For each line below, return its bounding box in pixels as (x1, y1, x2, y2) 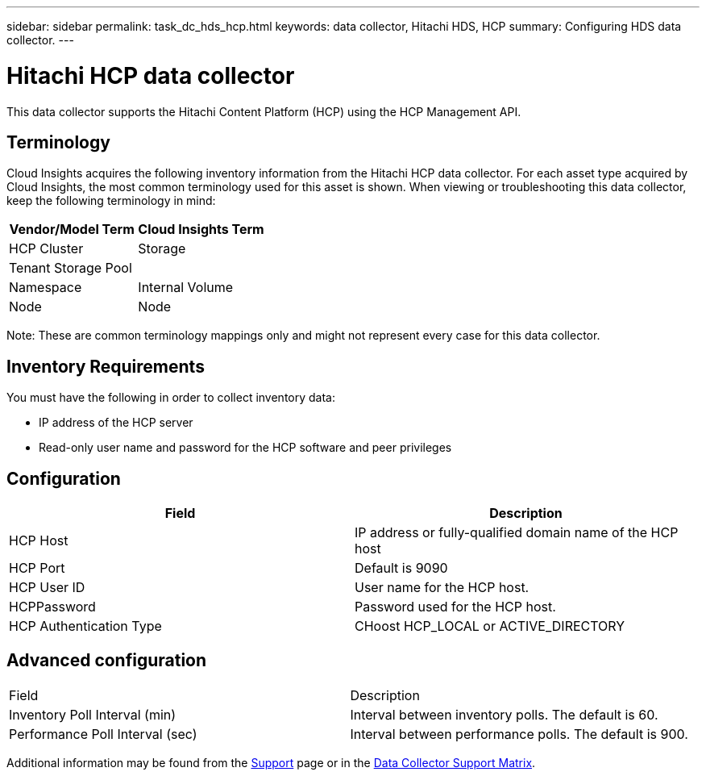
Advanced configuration (6, 650, 207, 671)
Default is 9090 (355, 560, 448, 577)
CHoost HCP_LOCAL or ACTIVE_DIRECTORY (355, 618, 625, 635)
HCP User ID (9, 579, 85, 596)
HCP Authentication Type (9, 618, 162, 635)
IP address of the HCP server (39, 415, 193, 430)
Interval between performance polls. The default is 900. (350, 725, 688, 742)
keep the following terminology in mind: (6, 194, 216, 208)
